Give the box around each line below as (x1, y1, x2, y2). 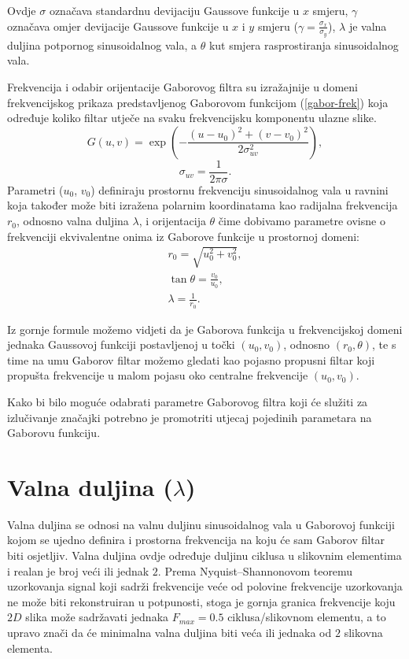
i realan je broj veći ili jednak (7, 562, 149, 579)
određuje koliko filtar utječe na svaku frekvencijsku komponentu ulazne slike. (7, 109, 377, 126)
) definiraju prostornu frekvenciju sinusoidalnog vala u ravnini (90, 181, 389, 198)
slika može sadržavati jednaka (25, 609, 169, 625)
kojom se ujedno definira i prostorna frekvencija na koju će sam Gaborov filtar (7, 531, 385, 548)
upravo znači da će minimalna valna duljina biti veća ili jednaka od (7, 624, 332, 641)
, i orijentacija (138, 213, 206, 229)
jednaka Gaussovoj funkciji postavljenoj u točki (7, 336, 235, 353)
